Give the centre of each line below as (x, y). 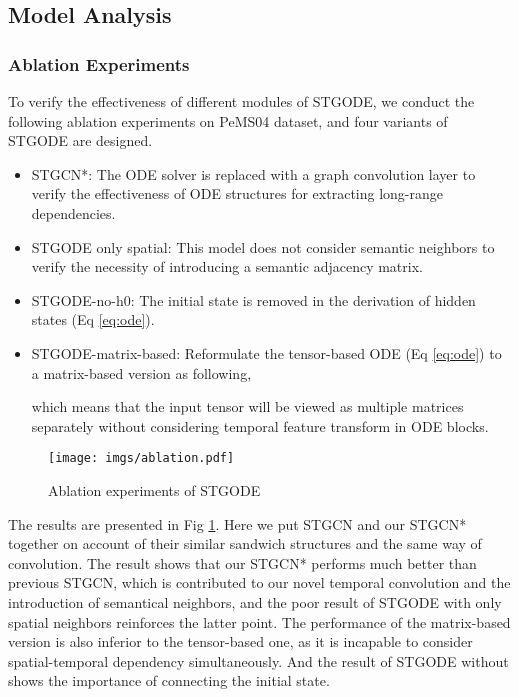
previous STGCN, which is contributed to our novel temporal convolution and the (259, 582)
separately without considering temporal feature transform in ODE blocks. (260, 425)
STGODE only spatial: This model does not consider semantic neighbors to (263, 246)
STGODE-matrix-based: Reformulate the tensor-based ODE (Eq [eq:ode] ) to (266, 352)
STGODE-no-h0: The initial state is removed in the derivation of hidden (253, 299)
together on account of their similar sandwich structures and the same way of (245, 543)
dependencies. (73, 212)
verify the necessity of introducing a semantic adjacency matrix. (227, 266)
